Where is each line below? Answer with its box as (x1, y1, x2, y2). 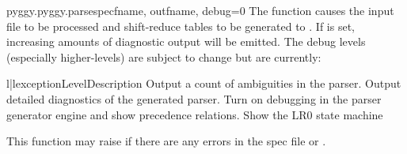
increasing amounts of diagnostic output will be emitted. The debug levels (6, 33, 366, 50)
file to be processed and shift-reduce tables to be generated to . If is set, (6, 17, 355, 34)
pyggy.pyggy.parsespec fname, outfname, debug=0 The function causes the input (6, 2, 394, 18)
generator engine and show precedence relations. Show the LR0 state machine (6, 106, 383, 122)
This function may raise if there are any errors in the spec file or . (6, 133, 326, 149)
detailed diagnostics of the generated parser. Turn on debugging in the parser (6, 90, 382, 107)
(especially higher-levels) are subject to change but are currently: (6, 48, 321, 65)
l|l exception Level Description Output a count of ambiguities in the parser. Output (6, 75, 401, 92)
